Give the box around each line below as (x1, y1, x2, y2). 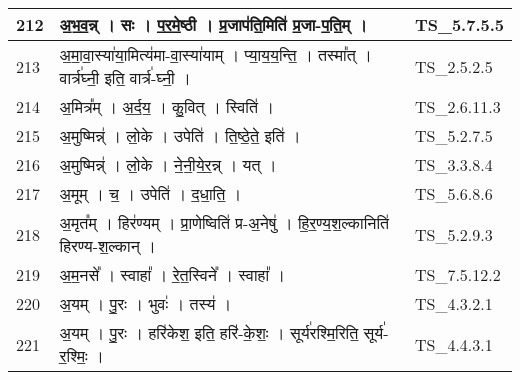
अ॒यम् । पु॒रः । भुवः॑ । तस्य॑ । (59, 292, 232, 315)
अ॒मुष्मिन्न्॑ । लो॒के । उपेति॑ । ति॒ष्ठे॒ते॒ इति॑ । (59, 124, 301, 147)
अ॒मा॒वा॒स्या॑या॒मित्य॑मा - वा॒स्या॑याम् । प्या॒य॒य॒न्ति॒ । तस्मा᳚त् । (59, 43, 372, 66)
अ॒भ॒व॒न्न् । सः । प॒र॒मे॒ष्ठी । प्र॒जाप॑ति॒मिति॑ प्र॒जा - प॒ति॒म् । (59, 13, 367, 36)
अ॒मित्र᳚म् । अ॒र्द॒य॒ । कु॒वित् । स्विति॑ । (59, 95, 275, 118)
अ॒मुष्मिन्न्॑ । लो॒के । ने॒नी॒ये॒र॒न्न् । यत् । (59, 153, 277, 176)
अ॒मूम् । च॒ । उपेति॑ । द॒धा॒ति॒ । (59, 182, 242, 205)
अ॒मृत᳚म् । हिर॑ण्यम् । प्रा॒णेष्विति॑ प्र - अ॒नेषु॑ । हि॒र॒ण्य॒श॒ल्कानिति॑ (59, 211, 390, 234)
